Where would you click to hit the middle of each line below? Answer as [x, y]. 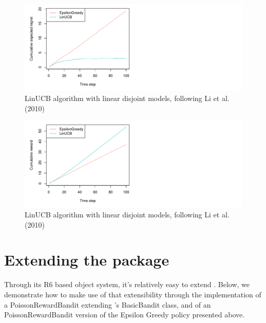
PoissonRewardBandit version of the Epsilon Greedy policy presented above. [125, 315]
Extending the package [87, 260]
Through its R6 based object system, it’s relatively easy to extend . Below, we [127, 284]
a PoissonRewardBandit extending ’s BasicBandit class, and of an [108, 304]
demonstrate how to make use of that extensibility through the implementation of [133, 294]
